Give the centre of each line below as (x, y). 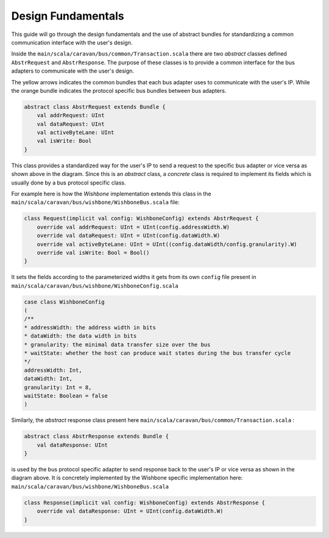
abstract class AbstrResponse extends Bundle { (96, 436)
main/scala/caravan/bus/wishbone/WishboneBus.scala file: (95, 202)
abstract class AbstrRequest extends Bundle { (95, 107)
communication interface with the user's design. (72, 42)
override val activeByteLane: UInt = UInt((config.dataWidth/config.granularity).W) (167, 244)
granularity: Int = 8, (58, 387)
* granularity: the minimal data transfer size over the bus (117, 344)
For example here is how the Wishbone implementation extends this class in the (111, 194)
